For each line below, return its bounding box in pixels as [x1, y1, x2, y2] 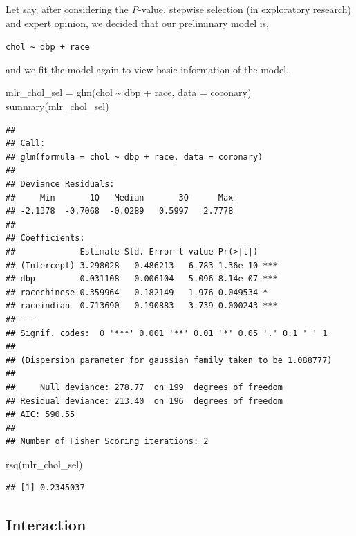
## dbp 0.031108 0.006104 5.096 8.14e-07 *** [6, 274, 278, 284]
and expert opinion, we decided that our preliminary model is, [6, 15, 269, 30]
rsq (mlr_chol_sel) [6, 456, 83, 471]
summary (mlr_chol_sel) [6, 99, 109, 113]
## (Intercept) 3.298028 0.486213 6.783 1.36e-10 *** [6, 260, 278, 270]
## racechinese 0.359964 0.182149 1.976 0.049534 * [6, 287, 268, 297]
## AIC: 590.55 [6, 409, 75, 420]
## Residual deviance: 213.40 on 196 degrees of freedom [6, 396, 283, 406]
